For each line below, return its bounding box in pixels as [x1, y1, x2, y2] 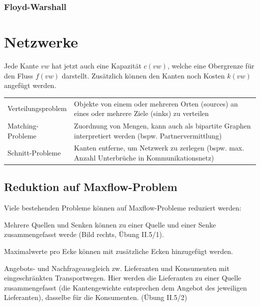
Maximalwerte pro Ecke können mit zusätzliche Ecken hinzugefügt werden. [4, 246, 233, 256]
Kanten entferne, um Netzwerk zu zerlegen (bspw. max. [74, 142, 244, 153]
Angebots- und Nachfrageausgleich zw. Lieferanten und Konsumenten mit [4, 262, 229, 273]
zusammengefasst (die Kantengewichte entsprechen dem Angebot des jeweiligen [4, 282, 247, 292]
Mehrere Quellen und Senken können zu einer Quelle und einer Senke [4, 219, 216, 229]
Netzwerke [4, 31, 78, 52]
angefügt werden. [4, 80, 56, 90]
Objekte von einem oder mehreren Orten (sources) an [74, 98, 238, 108]
